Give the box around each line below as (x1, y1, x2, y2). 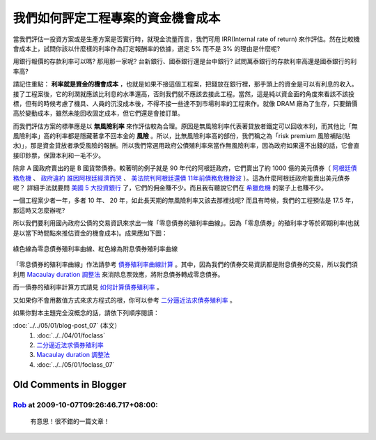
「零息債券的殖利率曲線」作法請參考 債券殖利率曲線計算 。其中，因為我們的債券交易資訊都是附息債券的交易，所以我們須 (13, 260, 358, 268)
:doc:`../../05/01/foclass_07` (36, 360, 115, 369)
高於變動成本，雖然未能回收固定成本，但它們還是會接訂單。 (13, 109, 184, 118)
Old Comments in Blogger (13, 379, 127, 390)
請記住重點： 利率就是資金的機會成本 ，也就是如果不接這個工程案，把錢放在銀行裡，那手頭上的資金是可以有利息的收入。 (13, 80, 358, 89)
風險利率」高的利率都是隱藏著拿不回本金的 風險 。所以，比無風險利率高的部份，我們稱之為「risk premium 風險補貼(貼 (13, 132, 351, 140)
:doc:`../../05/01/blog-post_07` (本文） (13, 321, 121, 330)
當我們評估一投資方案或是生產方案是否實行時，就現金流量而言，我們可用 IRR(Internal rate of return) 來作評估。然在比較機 (13, 35, 360, 43)
